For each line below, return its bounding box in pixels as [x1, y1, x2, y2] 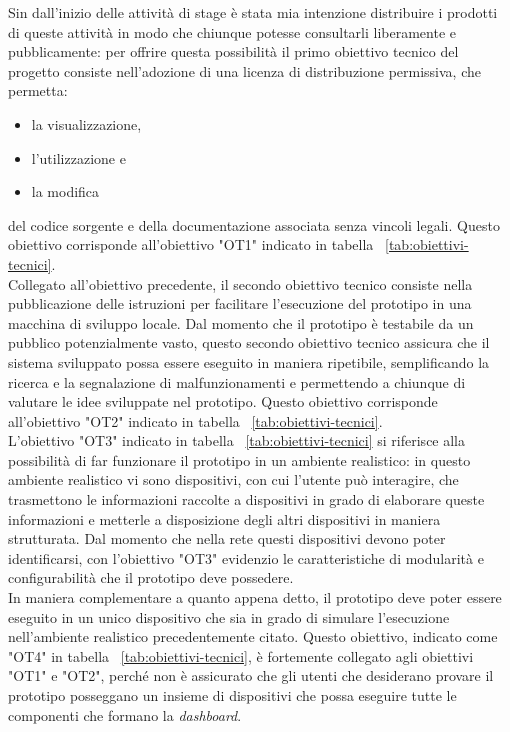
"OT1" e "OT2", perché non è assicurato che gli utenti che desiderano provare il [8, 665, 494, 686]
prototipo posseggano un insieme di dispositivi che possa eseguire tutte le [8, 685, 457, 705]
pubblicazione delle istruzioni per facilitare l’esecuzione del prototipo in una [8, 293, 472, 314]
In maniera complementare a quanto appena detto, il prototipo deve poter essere [8, 587, 502, 608]
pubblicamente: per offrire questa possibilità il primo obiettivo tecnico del [8, 41, 459, 62]
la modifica [31, 181, 100, 202]
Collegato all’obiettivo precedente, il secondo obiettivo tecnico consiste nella [8, 273, 473, 294]
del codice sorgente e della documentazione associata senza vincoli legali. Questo [8, 214, 500, 235]
